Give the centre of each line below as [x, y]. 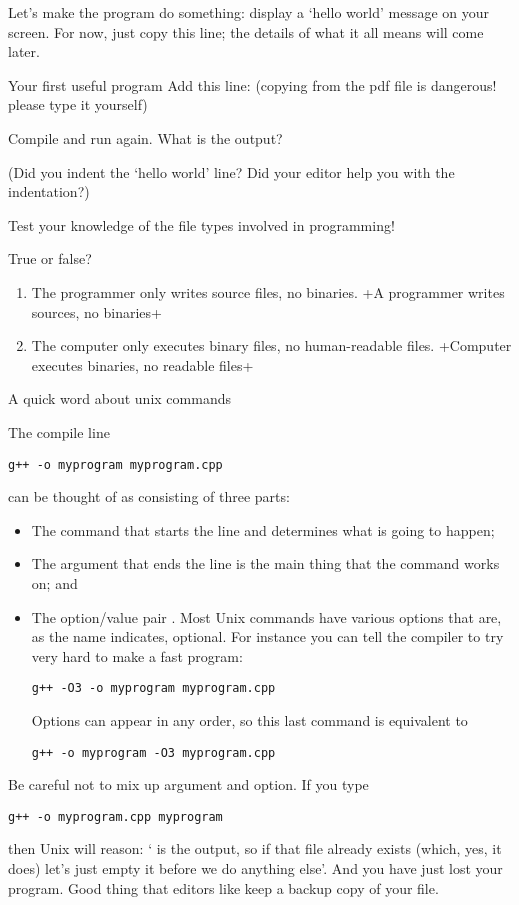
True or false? [50, 258]
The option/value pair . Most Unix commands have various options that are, [266, 616]
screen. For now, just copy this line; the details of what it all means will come [246, 31]
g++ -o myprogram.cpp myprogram [115, 816]
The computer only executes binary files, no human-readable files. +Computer [271, 345]
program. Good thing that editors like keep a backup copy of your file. [223, 887]
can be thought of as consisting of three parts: [149, 496]
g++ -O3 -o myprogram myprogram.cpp [153, 688]
